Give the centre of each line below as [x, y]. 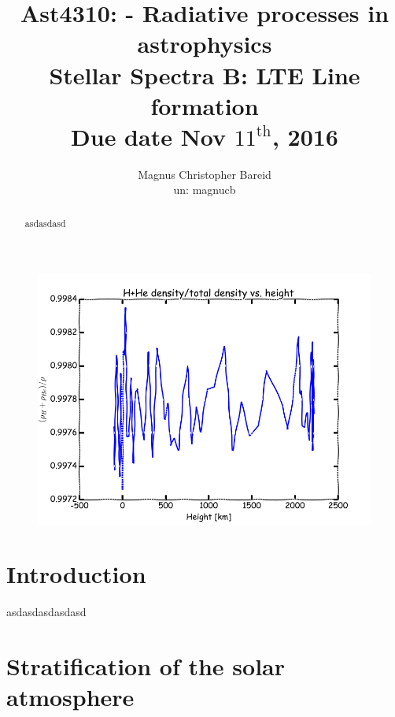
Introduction [76, 574]
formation [205, 105]
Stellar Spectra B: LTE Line [205, 74]
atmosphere [70, 697]
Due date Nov [149, 136]
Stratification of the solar [146, 666]
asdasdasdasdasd [46, 612]
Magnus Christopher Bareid [205, 174]
